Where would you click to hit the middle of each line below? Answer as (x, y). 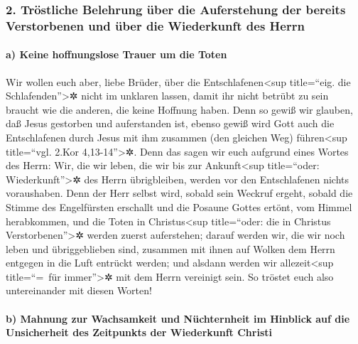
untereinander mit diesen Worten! (79, 290)
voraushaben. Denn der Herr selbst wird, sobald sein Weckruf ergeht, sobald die (179, 193)
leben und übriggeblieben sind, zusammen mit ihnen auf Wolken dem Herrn (170, 248)
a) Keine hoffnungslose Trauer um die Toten (116, 54)
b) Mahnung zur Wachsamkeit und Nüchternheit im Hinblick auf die (178, 318)
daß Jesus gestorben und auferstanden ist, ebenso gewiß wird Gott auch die (170, 123)
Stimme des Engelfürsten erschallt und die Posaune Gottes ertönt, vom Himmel (179, 206)
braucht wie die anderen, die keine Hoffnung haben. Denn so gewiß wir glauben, (179, 109)
